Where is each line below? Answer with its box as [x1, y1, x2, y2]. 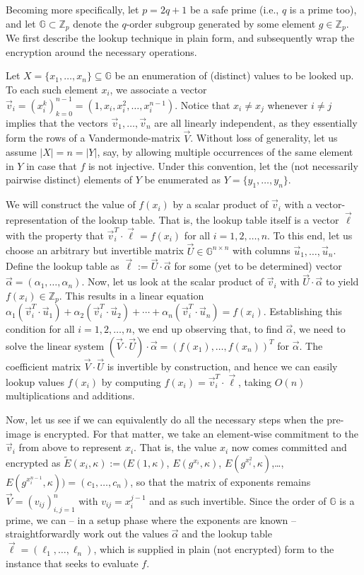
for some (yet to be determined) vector [174, 258, 342, 273]
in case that [26, 158, 77, 173]
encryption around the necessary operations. [6, 44, 197, 59]
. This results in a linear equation [59, 287, 204, 302]
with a [284, 197, 312, 212]
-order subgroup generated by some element [126, 16, 316, 30]
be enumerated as [144, 172, 221, 187]
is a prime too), [289, 2, 357, 16]
